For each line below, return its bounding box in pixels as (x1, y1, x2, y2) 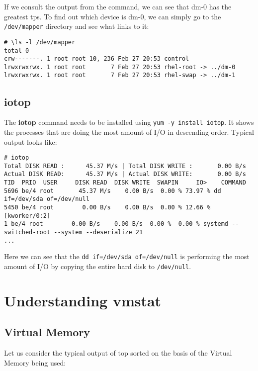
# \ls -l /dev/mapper (4, 38, 76, 46)
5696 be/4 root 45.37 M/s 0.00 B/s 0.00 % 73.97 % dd (4, 187, 221, 194)
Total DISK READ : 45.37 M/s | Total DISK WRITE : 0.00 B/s (4, 162, 246, 170)
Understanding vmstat (4, 290, 162, 310)
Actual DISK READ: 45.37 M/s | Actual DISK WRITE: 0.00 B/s (4, 171, 246, 178)
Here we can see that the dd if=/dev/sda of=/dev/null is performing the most (4, 251, 250, 262)
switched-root (4, 229, 51, 236)
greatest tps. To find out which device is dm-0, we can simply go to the (4, 11, 221, 21)
